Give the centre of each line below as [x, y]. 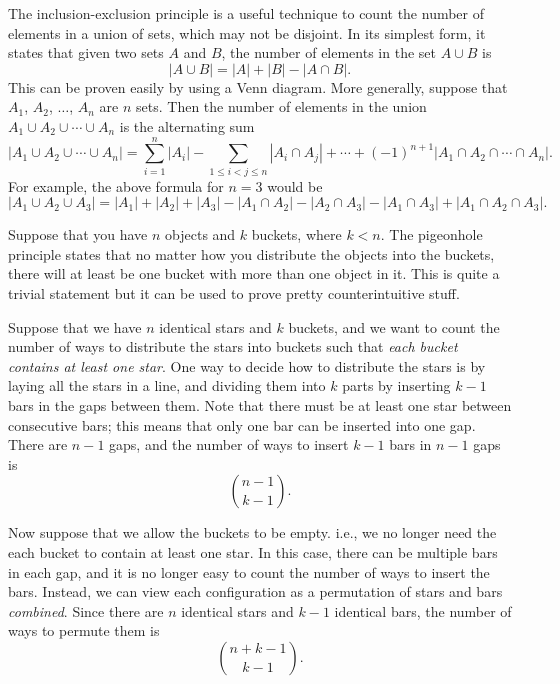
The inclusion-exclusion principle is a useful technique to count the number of [246, 13]
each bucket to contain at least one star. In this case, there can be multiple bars [253, 552]
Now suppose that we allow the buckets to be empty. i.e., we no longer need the [252, 532]
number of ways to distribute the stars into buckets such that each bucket [233, 346]
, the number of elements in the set [328, 52]
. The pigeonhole [431, 234]
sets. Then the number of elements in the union [281, 106]
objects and [200, 234]
